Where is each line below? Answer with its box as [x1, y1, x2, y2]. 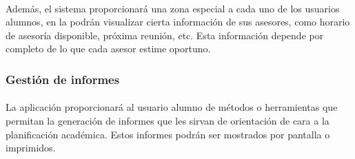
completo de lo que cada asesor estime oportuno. [6, 41, 211, 56]
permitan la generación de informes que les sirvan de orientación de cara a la [6, 114, 329, 127]
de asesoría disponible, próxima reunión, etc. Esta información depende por [6, 28, 324, 42]
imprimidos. [6, 140, 56, 155]
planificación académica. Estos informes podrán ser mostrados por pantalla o [6, 127, 330, 141]
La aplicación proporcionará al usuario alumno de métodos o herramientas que [6, 100, 338, 114]
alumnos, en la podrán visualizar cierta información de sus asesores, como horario [6, 14, 350, 29]
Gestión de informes [6, 70, 120, 87]
